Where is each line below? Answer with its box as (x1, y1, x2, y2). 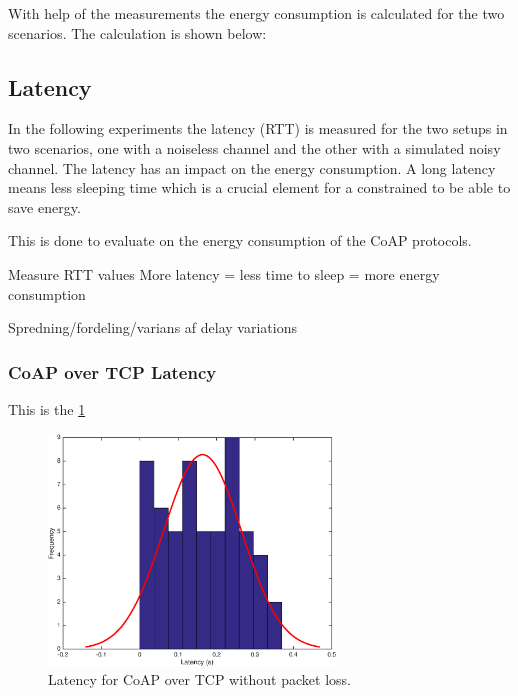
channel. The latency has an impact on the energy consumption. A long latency (8, 157, 496, 178)
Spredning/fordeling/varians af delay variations (8, 317, 297, 338)
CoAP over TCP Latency (8, 359, 217, 384)
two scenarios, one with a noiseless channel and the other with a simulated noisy (8, 137, 501, 158)
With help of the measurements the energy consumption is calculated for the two (8, 3, 505, 23)
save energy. (8, 196, 81, 217)
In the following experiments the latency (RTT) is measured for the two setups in (8, 118, 508, 139)
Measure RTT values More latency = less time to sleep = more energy (8, 263, 440, 284)
